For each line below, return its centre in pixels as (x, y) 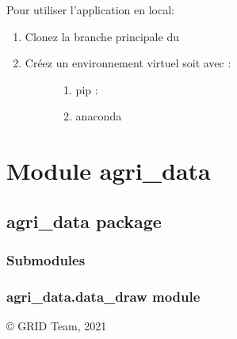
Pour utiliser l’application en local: (90, 10)
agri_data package (84, 221)
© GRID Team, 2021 (57, 326)
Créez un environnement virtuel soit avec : (128, 63)
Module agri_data (109, 171)
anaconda (99, 116)
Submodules (46, 260)
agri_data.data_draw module (103, 296)
